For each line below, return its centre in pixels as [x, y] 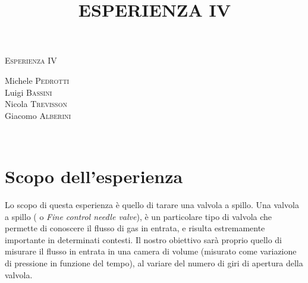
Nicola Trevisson [36, 104]
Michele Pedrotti [37, 80]
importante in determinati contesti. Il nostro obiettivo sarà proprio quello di [144, 239]
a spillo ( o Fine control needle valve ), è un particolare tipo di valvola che [139, 216]
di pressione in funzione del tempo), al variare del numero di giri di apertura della [154, 263]
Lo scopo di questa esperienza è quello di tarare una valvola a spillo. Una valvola [152, 205]
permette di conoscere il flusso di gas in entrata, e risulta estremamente [135, 228]
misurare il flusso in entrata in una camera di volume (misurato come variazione [151, 251]
